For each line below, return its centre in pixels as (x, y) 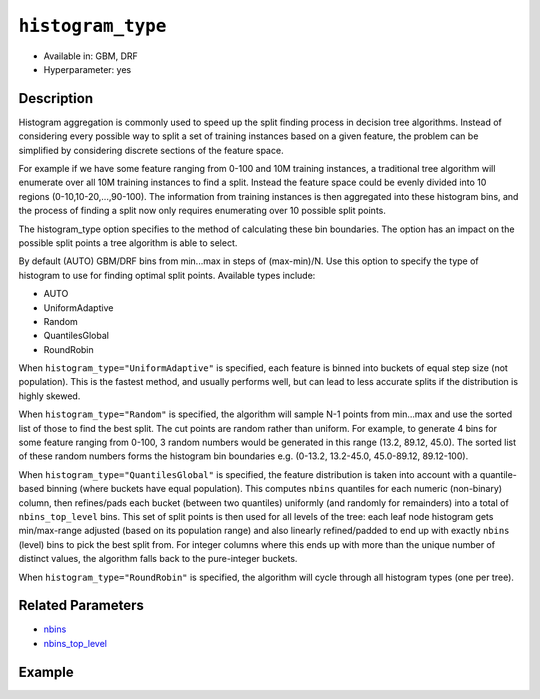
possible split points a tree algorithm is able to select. (128, 242)
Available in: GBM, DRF (91, 56)
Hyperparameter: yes (87, 69)
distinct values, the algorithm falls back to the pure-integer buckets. (158, 559)
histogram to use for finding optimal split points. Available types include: (167, 275)
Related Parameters (81, 605)
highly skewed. (49, 396)
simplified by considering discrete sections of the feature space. (151, 150)
